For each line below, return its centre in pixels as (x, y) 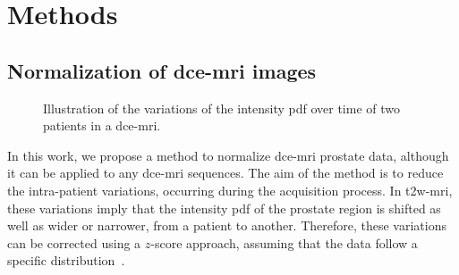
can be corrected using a (74, 242)
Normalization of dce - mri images (162, 70)
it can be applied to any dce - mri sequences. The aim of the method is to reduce (225, 173)
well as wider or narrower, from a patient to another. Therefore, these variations (227, 225)
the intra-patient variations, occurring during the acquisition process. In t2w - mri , (230, 190)
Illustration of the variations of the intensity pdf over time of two (221, 108)
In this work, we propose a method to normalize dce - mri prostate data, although (228, 155)
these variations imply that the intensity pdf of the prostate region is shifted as (224, 208)
